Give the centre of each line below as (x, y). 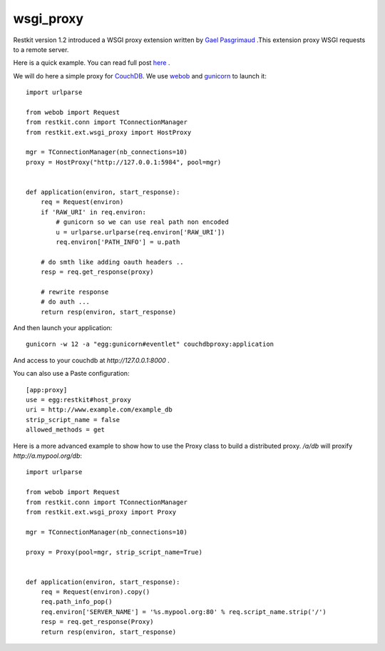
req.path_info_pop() (76, 602)
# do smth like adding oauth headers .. (112, 262)
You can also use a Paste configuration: (71, 374)
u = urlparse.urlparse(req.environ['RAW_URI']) (140, 232)
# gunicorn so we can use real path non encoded (143, 222)
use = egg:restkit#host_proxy (79, 400)
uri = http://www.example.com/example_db (99, 410)
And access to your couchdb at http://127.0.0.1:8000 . (92, 360)
